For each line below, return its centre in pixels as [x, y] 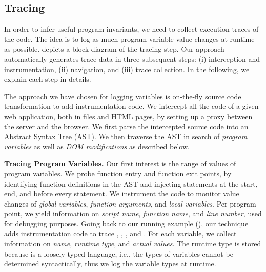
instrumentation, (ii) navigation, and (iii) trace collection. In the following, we [127, 69]
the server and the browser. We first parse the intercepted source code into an [126, 126]
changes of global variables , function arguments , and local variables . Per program [130, 203]
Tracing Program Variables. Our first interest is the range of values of [120, 163]
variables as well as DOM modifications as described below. [97, 146]
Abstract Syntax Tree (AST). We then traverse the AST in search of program [126, 136]
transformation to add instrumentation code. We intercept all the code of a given [131, 106]
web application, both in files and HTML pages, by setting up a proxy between [128, 116]
